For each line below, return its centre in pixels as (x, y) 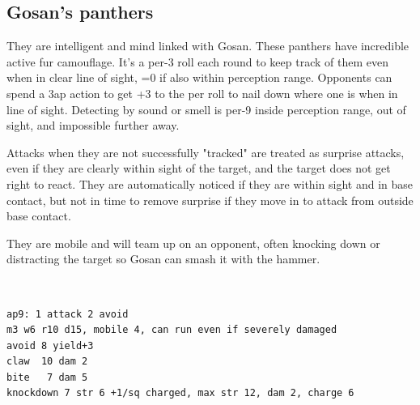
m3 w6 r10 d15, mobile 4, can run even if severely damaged (172, 330)
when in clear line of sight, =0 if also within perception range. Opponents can (199, 77)
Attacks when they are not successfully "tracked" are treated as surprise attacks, (206, 152)
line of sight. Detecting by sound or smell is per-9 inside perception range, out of (206, 109)
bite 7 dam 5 (47, 377)
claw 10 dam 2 (47, 362)
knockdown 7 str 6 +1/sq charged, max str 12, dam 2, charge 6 (180, 393)
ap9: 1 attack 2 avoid (68, 314)
